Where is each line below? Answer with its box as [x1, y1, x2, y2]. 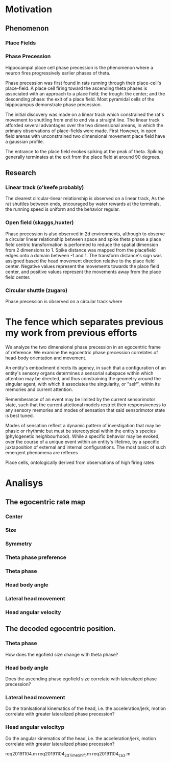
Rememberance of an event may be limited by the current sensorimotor [5, 397, 156, 403]
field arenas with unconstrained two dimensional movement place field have [5, 133, 165, 139]
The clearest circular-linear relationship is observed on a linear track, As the [5, 195, 165, 202]
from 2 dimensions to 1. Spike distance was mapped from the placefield [5, 247, 156, 253]
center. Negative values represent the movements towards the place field [5, 263, 160, 269]
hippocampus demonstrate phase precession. [5, 101, 102, 108]
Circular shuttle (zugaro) [5, 287, 68, 294]
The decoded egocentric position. [5, 624, 116, 633]
